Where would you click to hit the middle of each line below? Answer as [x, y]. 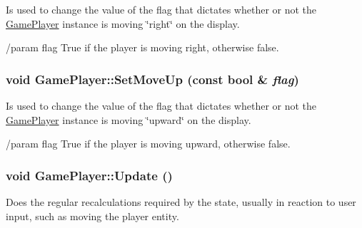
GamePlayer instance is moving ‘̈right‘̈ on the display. [123, 23]
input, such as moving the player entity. [92, 216]
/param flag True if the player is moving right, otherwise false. [142, 47]
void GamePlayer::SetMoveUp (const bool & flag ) [152, 79]
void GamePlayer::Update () [89, 175]
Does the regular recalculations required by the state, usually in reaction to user [181, 202]
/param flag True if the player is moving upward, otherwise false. [148, 144]
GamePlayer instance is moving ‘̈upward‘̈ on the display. [129, 119]
